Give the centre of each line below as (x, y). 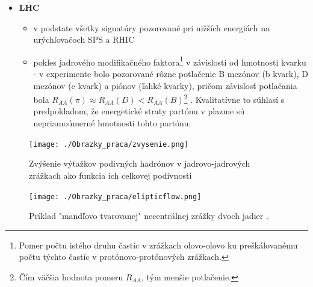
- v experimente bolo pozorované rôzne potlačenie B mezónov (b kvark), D (171, 74)
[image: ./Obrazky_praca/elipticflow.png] (115, 196)
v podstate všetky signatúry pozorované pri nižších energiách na (152, 27)
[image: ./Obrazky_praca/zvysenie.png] (109, 144)
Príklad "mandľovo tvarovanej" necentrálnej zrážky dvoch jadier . (149, 216)
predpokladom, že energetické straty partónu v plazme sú (139, 111)
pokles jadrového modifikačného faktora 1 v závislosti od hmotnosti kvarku (170, 61)
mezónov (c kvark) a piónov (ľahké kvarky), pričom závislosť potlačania (165, 85)
